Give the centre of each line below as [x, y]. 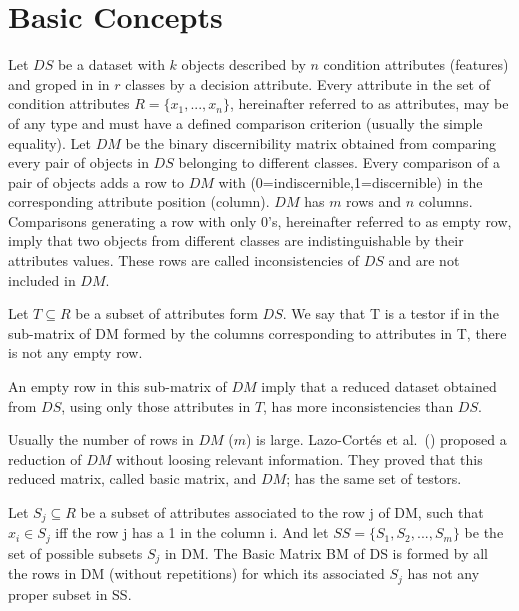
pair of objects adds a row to [96, 181]
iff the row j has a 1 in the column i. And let [192, 532]
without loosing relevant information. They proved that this [299, 458]
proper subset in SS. [70, 593]
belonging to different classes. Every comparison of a [339, 162]
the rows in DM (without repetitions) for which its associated [196, 573]
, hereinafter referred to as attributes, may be [369, 103]
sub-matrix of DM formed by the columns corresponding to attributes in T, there [257, 332]
